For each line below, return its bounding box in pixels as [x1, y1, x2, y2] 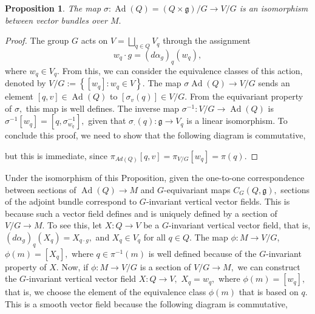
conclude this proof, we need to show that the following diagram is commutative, [5, 129, 306, 142]
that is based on [239, 285, 299, 298]
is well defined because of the [148, 247, 257, 259]
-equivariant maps [164, 183, 231, 196]
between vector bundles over [5, 13, 107, 26]
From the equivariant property [189, 90, 303, 103]
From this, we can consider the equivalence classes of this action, [62, 64, 303, 77]
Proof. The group [5, 34, 69, 47]
